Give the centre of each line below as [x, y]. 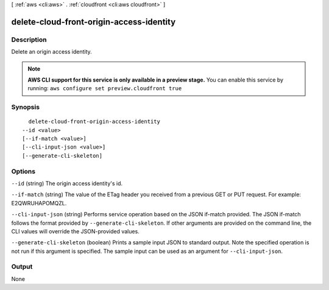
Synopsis [25, 107]
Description [29, 40]
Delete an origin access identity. [52, 52]
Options [23, 171]
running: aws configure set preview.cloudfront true [105, 88]
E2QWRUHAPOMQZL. [39, 203]
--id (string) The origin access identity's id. [67, 183]
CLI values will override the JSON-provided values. [75, 231]
